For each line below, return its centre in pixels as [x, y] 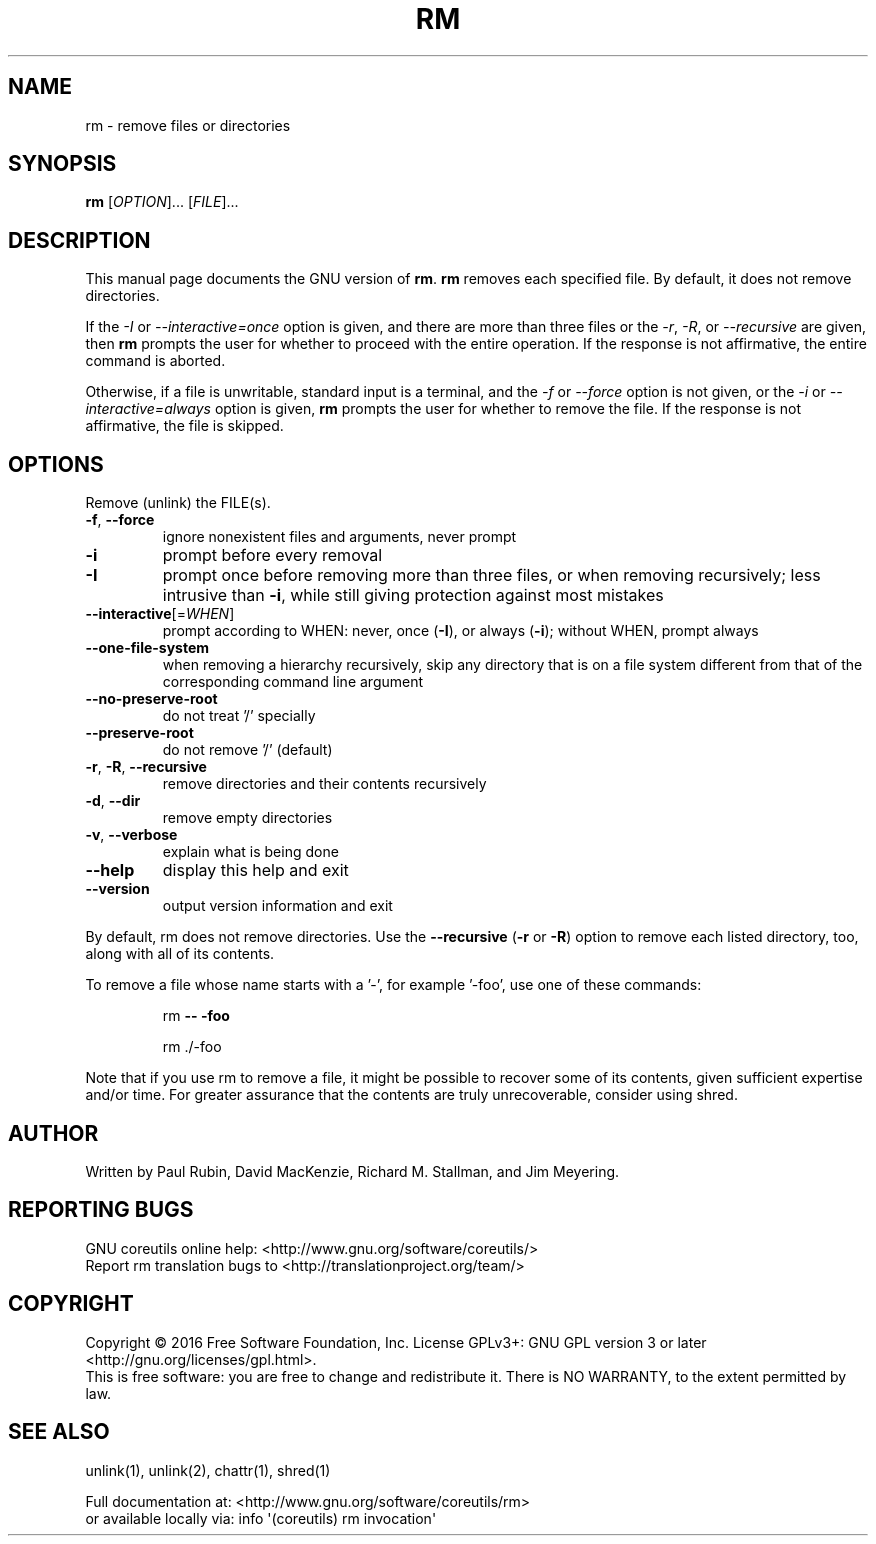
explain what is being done [250, 852]
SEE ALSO [59, 1432]
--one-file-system [147, 648]
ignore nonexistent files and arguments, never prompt [339, 537]
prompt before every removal [272, 555]
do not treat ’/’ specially [239, 716]
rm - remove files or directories [188, 125]
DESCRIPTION [79, 240]
